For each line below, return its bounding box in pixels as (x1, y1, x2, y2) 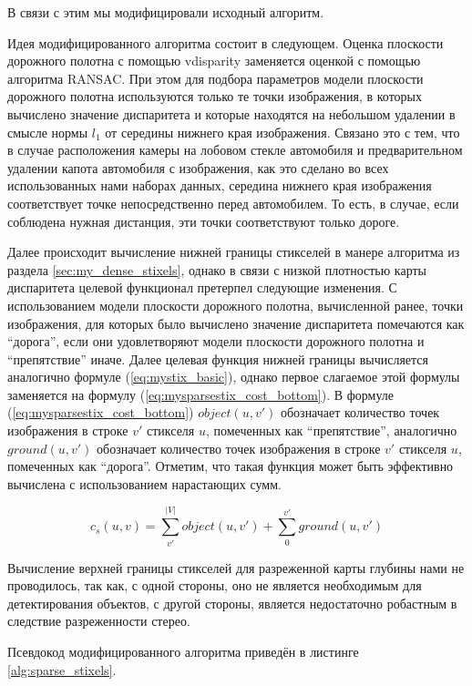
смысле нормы (7, 122, 88, 141)
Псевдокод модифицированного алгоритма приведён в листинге (7, 641, 359, 660)
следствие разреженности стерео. (7, 611, 190, 630)
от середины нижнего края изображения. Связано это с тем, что (105, 122, 460, 141)
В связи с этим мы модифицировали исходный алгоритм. (7, 3, 324, 21)
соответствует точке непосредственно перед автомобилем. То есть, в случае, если (7, 193, 459, 212)
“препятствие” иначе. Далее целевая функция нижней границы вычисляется (7, 349, 428, 368)
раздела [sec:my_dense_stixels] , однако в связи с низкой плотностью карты (7, 260, 427, 279)
